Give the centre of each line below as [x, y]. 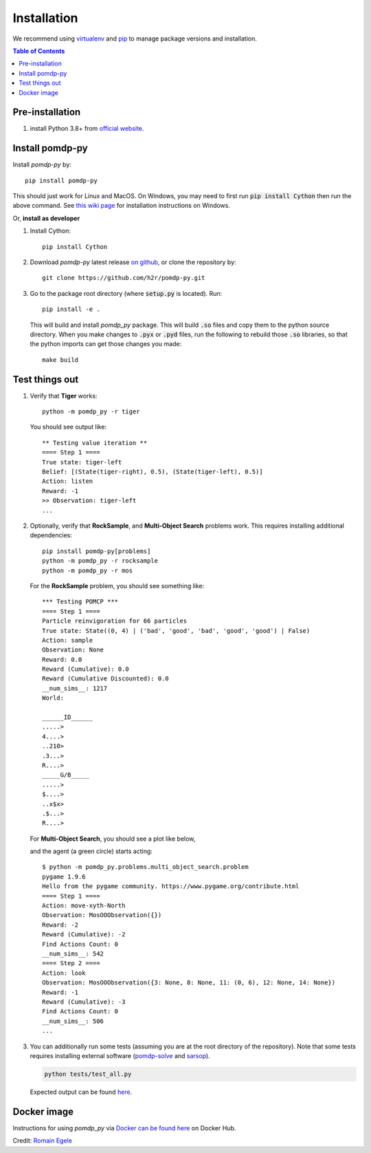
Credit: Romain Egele [42, 1141]
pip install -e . [71, 309]
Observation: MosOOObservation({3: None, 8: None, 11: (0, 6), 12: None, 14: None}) [189, 983]
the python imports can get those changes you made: [106, 344]
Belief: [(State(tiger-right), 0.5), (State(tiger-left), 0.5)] [153, 472]
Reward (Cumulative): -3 [84, 1002]
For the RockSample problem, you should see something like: [117, 585]
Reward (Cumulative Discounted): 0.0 [106, 679]
